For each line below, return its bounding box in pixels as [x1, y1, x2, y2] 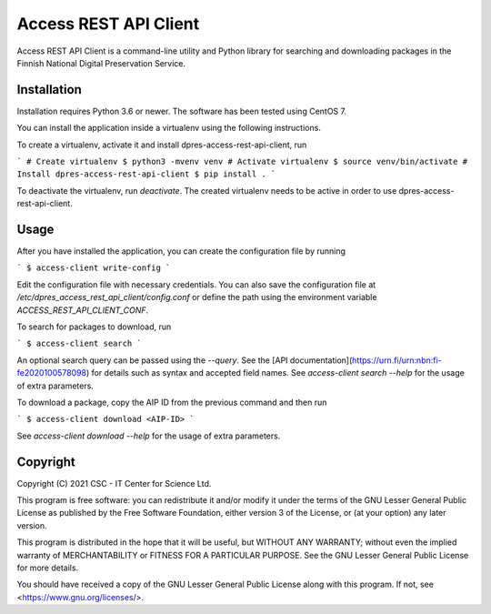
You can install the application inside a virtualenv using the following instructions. [16, 123, 322, 134]
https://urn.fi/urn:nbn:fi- [351, 355, 443, 366]
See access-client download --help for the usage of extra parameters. [16, 430, 281, 441]
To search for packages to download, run [16, 321, 172, 332]
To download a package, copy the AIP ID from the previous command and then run [16, 397, 327, 408]
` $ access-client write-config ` [16, 263, 171, 273]
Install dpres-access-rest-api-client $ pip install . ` [16, 169, 276, 179]
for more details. [16, 562, 79, 573]
